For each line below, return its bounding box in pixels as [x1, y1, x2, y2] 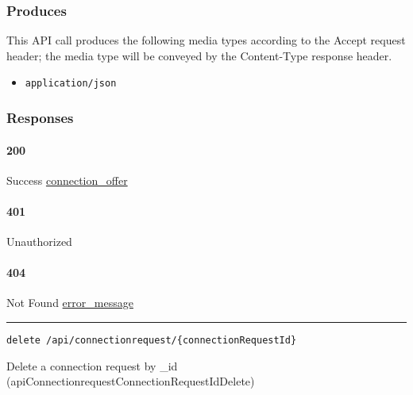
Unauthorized [6, 233, 72, 250]
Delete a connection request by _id [6, 357, 178, 374]
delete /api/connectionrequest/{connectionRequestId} [6, 335, 297, 347]
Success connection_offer [6, 171, 128, 188]
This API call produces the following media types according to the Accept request [6, 32, 406, 48]
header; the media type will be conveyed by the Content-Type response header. [6, 47, 392, 63]
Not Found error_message [6, 294, 133, 311]
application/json [25, 78, 117, 90]
